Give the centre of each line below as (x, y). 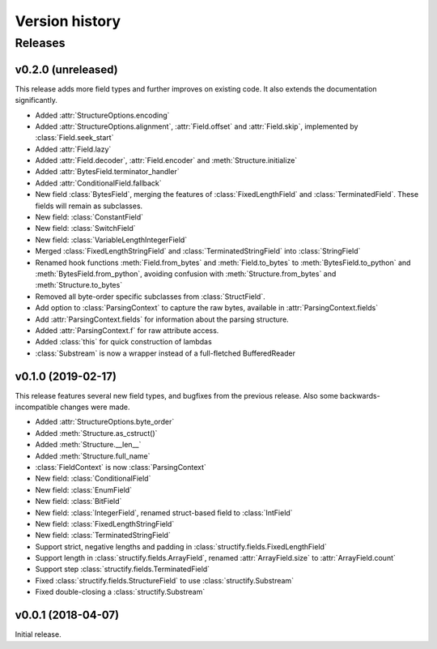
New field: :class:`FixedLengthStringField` (105, 523)
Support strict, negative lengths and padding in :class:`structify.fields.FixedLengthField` (181, 546)
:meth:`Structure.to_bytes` (79, 285)
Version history (68, 21)
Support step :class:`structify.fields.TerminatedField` (123, 569)
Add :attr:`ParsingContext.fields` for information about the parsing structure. (162, 319)
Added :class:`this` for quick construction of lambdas (123, 342)
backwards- (360, 395)
